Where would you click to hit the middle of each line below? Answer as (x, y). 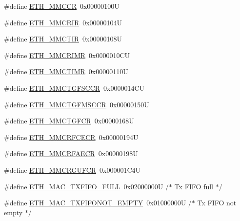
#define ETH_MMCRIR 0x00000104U (63, 22)
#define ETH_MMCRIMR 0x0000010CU (67, 55)
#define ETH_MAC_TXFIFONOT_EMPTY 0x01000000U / (98, 203)
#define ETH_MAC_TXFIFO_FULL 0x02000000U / (86, 186)
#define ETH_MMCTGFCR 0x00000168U (69, 121)
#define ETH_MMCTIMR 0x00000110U (66, 71)
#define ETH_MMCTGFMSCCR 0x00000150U (77, 104)
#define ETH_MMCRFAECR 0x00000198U (71, 153)
